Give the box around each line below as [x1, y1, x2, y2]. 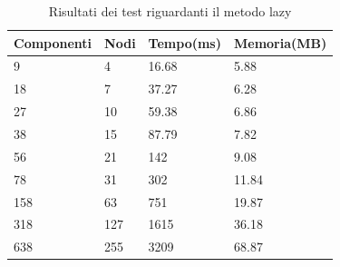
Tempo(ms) [148, 33, 221, 52]
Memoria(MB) [233, 33, 327, 52]
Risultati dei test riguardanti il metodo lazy [48, 2, 292, 20]
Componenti [14, 33, 92, 52]
